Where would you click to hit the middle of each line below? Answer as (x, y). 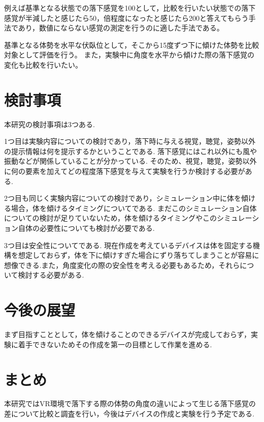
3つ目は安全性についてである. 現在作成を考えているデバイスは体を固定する (128, 245)
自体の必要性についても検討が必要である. (86, 228)
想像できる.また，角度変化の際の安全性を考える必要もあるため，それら (122, 265)
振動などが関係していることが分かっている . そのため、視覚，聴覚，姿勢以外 (130, 161)
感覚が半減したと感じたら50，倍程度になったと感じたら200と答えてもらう (126, 18)
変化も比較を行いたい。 (43, 64)
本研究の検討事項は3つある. (49, 124)
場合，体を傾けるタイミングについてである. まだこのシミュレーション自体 (134, 208)
